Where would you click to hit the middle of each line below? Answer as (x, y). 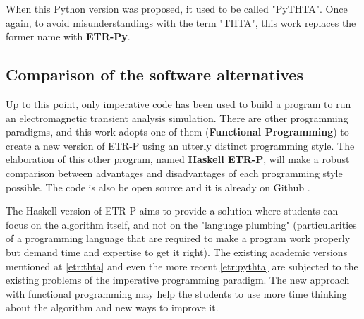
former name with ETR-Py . (68, 36)
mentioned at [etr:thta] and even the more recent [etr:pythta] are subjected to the (182, 266)
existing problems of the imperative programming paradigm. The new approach (178, 280)
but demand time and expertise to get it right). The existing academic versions (177, 252)
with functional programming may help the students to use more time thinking (176, 293)
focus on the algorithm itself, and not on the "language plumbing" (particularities (181, 224)
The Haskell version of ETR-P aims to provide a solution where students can (172, 211)
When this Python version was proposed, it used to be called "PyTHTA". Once (177, 8)
